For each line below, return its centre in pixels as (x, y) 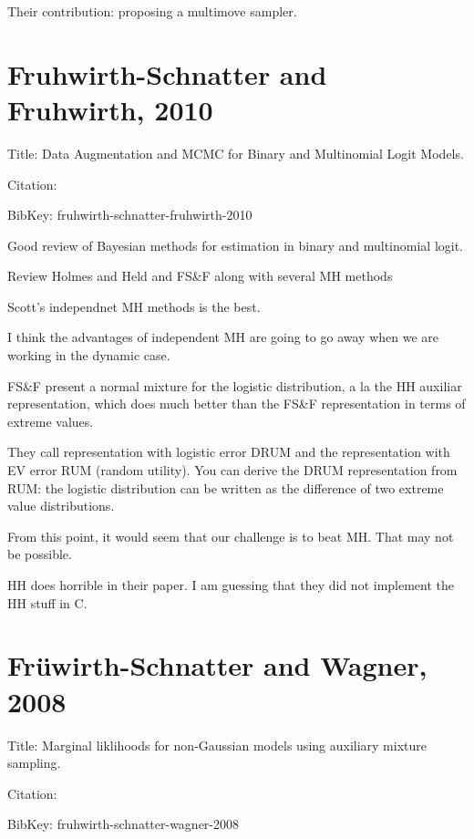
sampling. (34, 763)
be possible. (40, 554)
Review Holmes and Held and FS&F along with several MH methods (200, 276)
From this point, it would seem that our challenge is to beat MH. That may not (231, 536)
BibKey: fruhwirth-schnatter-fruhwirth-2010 (130, 215)
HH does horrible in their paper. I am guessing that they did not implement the (231, 585)
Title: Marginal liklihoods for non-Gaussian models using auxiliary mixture (217, 745)
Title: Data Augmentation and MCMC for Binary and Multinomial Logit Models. (236, 153)
